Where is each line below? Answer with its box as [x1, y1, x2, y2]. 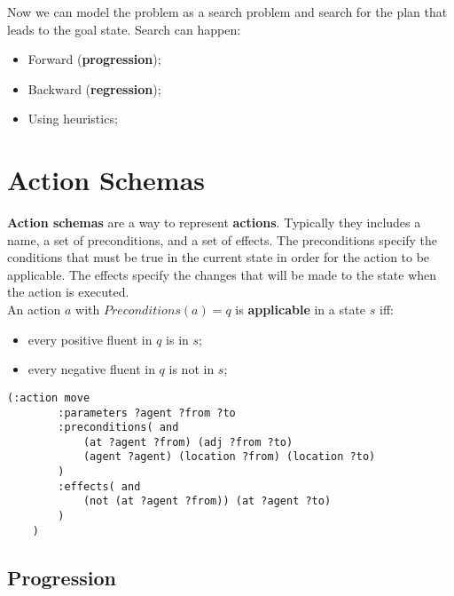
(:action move [7, 391, 90, 404]
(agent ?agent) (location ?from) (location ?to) [82, 450, 376, 464]
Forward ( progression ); [27, 50, 161, 68]
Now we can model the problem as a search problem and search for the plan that [7, 3, 448, 20]
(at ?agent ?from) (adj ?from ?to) [82, 435, 294, 449]
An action [7, 300, 61, 319]
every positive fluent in [27, 330, 153, 348]
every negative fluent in [27, 360, 155, 378]
